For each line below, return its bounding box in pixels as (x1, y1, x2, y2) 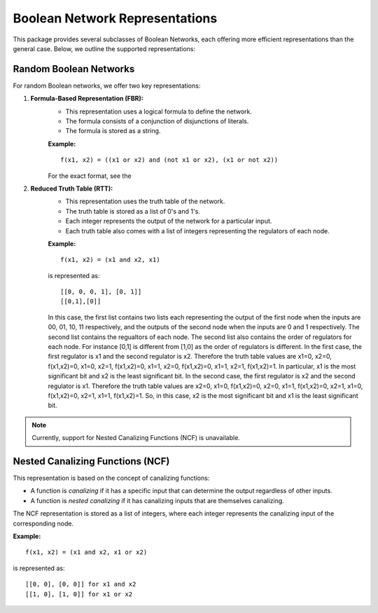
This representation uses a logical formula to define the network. (65, 107, 252, 116)
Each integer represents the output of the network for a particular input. (65, 217, 272, 226)
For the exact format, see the (48, 172, 132, 180)
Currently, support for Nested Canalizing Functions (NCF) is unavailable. (31, 434, 241, 442)
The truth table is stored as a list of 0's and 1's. (65, 207, 201, 215)
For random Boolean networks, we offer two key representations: (13, 81, 201, 90)
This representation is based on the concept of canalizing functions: (13, 474, 210, 483)
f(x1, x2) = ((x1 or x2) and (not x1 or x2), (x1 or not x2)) (60, 156, 279, 164)
